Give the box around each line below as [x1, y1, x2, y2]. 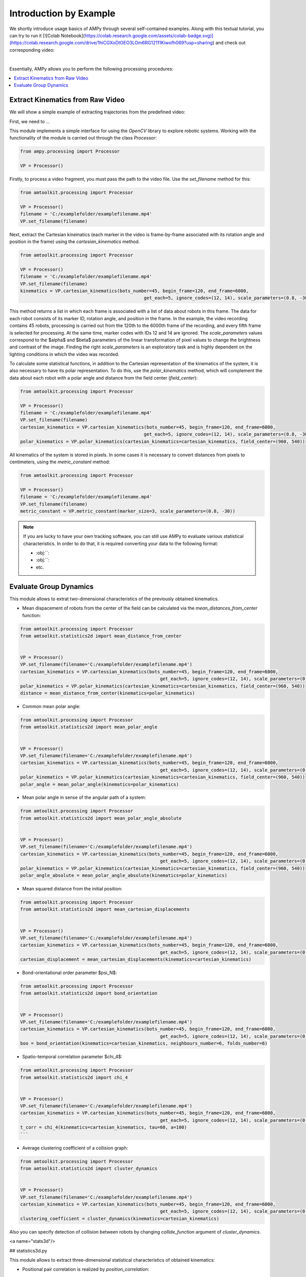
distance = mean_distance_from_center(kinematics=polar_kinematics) [20, 690, 195, 696]
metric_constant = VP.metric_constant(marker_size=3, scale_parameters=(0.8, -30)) [20, 508, 236, 514]
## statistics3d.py [9, 1247, 47, 1254]
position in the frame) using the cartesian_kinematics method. [9, 239, 140, 245]
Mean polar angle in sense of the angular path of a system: [22, 794, 146, 800]
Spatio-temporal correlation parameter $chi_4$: [22, 1054, 122, 1060]
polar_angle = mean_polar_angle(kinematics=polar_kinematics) [20, 782, 179, 787]
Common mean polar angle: [22, 703, 81, 710]
